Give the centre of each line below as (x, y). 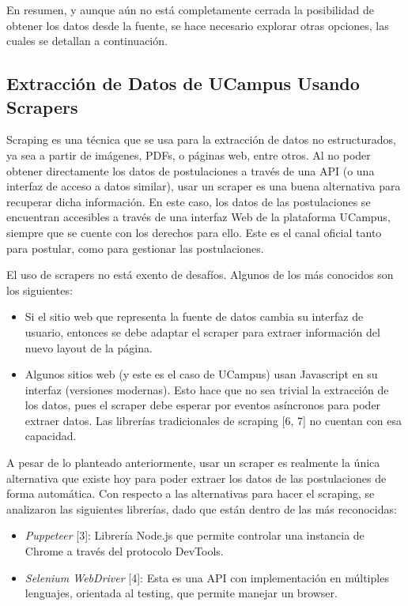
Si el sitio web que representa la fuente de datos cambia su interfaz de (194, 316)
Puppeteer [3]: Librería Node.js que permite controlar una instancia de (195, 535)
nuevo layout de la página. (89, 347)
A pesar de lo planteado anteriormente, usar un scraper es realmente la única (193, 463)
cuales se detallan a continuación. (87, 41)
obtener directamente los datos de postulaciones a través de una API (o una (191, 170)
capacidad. (51, 436)
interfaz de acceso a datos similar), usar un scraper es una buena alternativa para (204, 186)
